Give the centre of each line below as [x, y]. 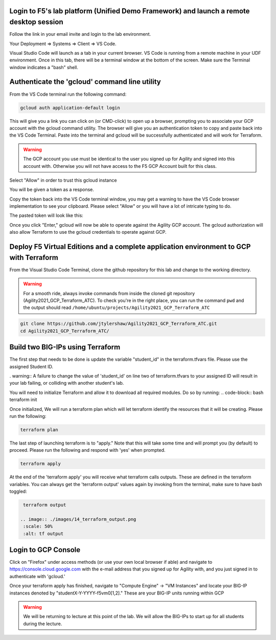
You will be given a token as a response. [52, 190]
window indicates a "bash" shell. [44, 67]
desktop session [36, 22]
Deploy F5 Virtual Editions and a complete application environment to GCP [130, 247]
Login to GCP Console [45, 550]
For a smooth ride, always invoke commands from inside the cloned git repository [109, 293]
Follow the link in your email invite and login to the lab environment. [80, 34]
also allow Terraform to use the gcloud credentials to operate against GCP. [88, 232]
